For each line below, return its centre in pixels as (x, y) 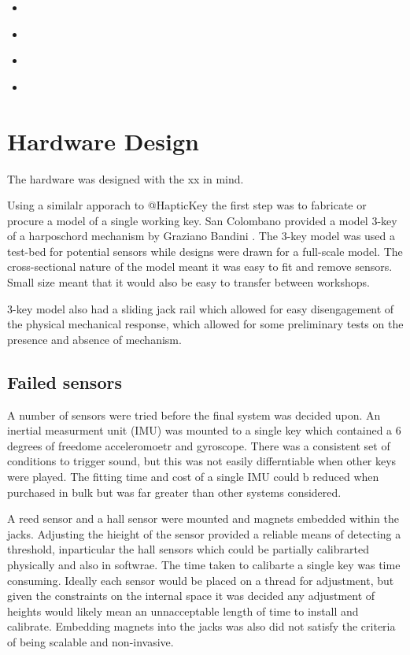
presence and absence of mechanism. (94, 339)
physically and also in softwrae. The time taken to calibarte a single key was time (204, 564)
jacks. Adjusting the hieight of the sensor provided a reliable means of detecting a (204, 533)
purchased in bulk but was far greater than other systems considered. (174, 492)
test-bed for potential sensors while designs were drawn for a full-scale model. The (205, 251)
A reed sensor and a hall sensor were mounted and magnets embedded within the (203, 518)
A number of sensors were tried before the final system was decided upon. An (194, 414)
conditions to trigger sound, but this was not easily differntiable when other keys (202, 461)
